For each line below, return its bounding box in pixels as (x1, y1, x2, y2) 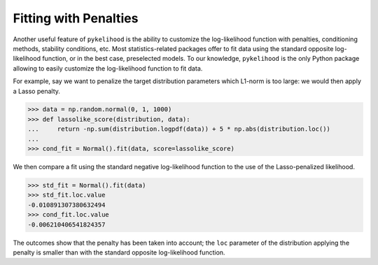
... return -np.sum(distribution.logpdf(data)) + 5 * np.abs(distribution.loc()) (27, 125, 330, 133)
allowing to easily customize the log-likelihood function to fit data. (13, 64, 203, 73)
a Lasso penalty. (13, 87, 61, 95)
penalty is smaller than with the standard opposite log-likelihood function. (13, 248, 225, 257)
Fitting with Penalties (13, 10, 139, 26)
